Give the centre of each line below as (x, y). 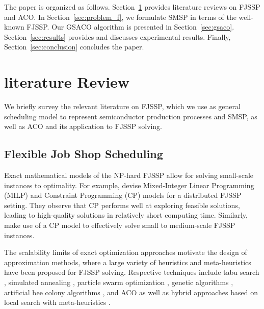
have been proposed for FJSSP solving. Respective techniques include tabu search (132, 272)
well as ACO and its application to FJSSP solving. (83, 126)
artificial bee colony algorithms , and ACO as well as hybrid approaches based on (131, 292)
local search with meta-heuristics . (57, 302)
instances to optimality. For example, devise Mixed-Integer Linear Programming (129, 185)
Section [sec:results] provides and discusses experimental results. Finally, (117, 36)
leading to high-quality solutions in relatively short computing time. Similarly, (126, 215)
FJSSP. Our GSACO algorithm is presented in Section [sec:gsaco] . (130, 27)
